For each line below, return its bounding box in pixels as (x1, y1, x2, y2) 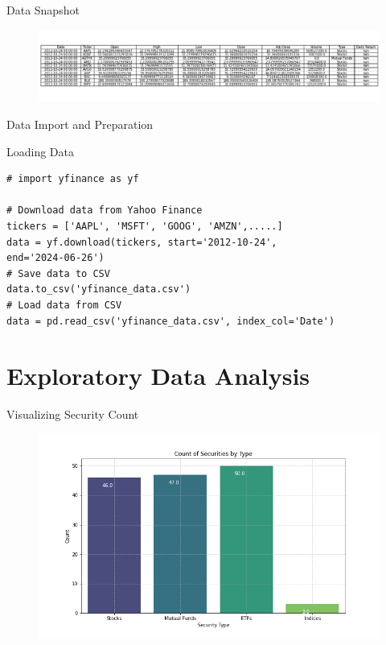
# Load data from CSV (6, 299, 122, 311)
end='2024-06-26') (6, 252, 105, 264)
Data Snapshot (6, 2, 80, 18)
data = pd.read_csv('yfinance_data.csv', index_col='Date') (6, 315, 335, 327)
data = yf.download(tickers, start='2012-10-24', (6, 236, 277, 248)
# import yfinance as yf (6, 173, 139, 185)
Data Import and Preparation (6, 116, 154, 133)
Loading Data (6, 143, 75, 159)
